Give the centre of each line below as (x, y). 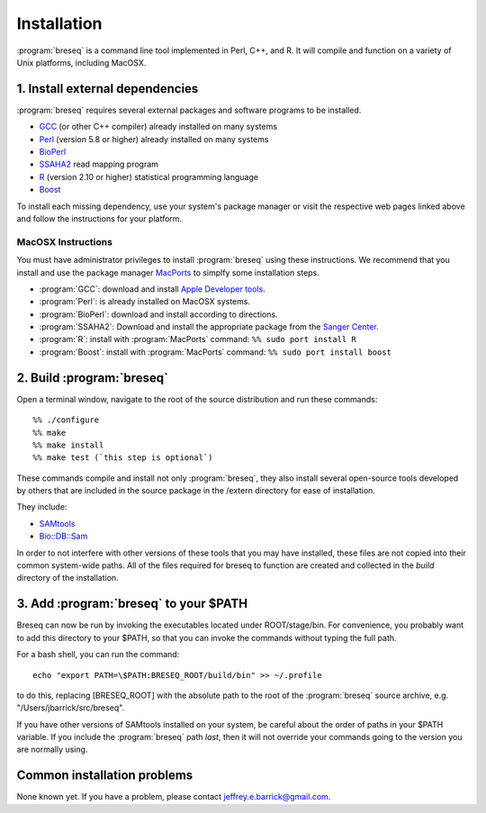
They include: (42, 507)
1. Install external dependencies (108, 89)
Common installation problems (105, 776)
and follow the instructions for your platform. (99, 218)
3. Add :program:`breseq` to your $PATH (132, 604)
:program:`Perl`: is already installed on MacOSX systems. (145, 302)
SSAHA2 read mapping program (99, 164)
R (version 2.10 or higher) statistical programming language (148, 176)
